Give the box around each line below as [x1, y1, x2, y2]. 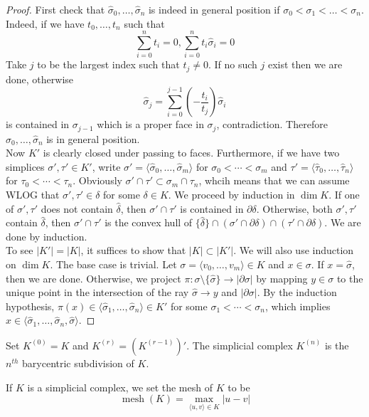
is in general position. [46, 131, 140, 146]
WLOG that [6, 186, 60, 201]
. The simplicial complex [186, 337, 293, 352]
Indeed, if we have [6, 16, 85, 31]
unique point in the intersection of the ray [6, 285, 189, 300]
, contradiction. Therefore [216, 117, 328, 132]
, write [92, 159, 121, 174]
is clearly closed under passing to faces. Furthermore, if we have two [43, 145, 340, 160]
